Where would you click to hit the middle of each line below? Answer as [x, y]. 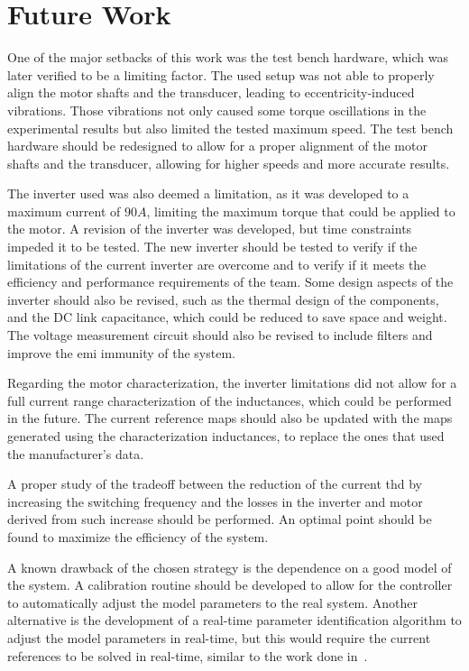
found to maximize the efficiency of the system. [138, 536]
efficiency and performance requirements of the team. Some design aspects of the [230, 282]
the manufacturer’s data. [76, 453]
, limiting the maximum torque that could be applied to [301, 211]
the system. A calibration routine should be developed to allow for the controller [230, 585]
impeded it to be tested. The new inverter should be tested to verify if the [212, 247]
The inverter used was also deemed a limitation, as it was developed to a [208, 193]
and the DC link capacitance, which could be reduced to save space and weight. [227, 317]
